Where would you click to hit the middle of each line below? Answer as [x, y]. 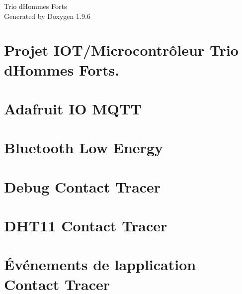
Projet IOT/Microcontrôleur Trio [121, 50]
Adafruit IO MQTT [73, 108]
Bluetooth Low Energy [83, 147]
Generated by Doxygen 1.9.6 [47, 16]
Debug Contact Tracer [82, 186]
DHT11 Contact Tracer [86, 226]
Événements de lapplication [100, 264]
